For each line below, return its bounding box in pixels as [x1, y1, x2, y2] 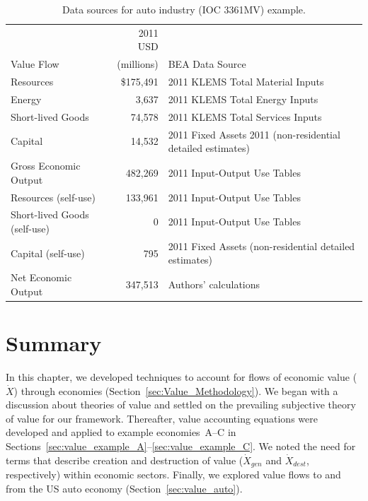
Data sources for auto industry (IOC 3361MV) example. [62, 2, 306, 16]
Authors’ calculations [168, 277, 260, 292]
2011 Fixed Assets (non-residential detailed [168, 238, 355, 253]
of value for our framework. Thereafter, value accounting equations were [6, 411, 318, 425]
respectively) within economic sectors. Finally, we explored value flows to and [6, 467, 341, 482]
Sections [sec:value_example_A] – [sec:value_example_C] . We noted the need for [6, 439, 356, 454]
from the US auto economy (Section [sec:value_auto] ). [6, 481, 243, 495]
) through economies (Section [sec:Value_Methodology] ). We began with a [13, 383, 338, 398]
